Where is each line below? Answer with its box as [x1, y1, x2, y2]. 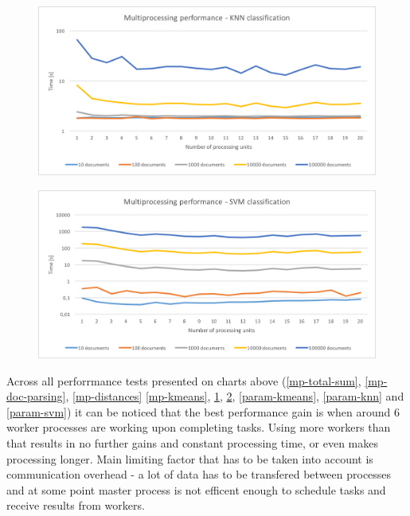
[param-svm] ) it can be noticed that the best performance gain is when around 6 [6, 403, 400, 420]
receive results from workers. [6, 497, 145, 514]
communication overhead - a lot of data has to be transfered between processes [6, 466, 392, 483]
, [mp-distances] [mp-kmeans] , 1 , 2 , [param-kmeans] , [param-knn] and [65, 388, 404, 405]
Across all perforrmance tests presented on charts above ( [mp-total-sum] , [6, 372, 361, 389]
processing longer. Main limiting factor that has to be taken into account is [6, 450, 373, 467]
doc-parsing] [6, 388, 66, 405]
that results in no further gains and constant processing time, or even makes [6, 434, 378, 451]
